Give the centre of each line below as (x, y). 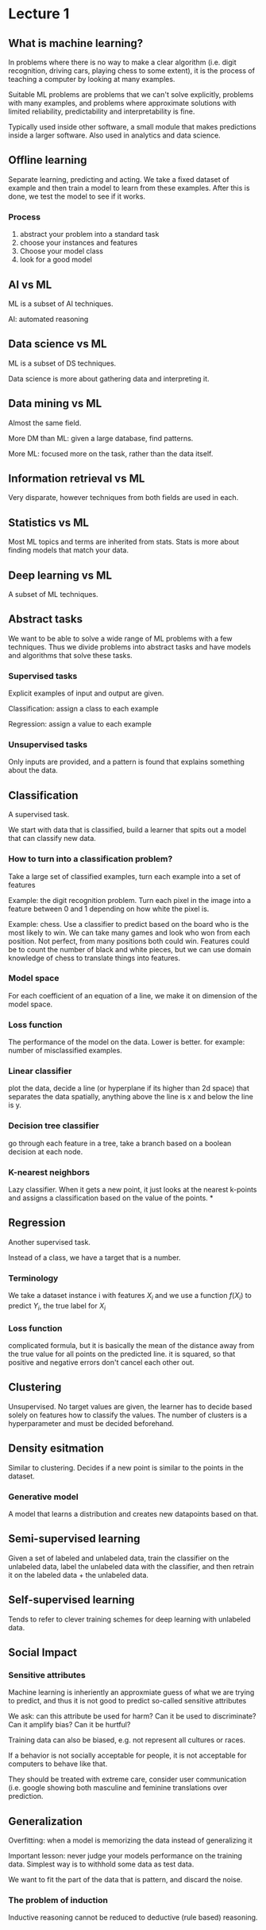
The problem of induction (58, 1900)
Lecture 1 (39, 14)
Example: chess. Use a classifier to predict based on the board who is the (129, 924)
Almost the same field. (45, 423)
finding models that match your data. (69, 550)
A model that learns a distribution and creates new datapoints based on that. (133, 1513)
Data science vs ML (58, 344)
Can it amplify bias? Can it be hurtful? (69, 1725)
